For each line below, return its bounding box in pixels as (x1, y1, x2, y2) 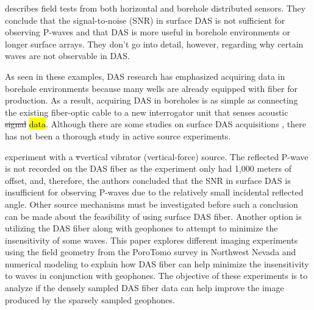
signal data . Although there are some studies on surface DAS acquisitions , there (5, 118, 307, 130)
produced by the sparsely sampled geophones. (5, 293, 175, 306)
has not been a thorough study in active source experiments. (5, 129, 231, 142)
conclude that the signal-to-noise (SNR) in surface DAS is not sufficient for (5, 13, 285, 26)
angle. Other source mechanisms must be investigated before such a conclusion (5, 197, 298, 210)
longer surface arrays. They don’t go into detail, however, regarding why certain (5, 37, 304, 50)
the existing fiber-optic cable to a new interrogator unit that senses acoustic (5, 105, 288, 118)
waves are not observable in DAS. (5, 49, 130, 62)
